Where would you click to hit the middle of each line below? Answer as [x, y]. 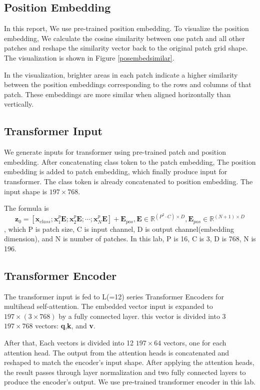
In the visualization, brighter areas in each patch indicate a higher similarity [121, 74]
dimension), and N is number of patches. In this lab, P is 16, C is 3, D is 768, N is [130, 239]
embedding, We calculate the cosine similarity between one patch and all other [124, 38]
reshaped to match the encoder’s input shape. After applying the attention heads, [129, 362]
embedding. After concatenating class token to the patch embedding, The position [130, 161]
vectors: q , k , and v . [65, 326]
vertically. [19, 104]
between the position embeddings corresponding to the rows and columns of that [128, 84]
